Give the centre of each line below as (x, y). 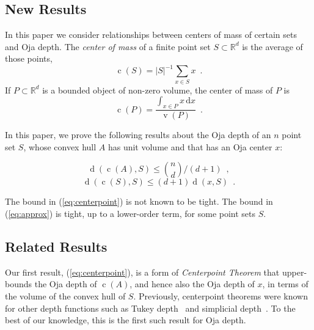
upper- (294, 272)
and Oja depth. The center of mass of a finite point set (108, 46)
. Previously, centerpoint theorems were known (221, 296)
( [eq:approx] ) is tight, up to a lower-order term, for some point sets (130, 214)
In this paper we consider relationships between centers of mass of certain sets (151, 35)
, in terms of (285, 284)
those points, (29, 58)
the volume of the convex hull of (65, 296)
